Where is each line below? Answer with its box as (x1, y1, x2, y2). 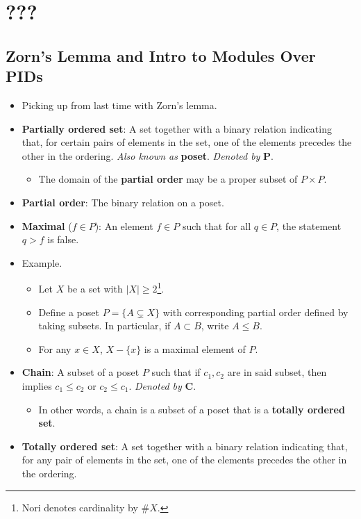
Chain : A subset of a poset (22, 365, 140, 379)
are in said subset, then (227, 365, 327, 379)
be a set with (67, 281, 123, 295)
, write (201, 318, 229, 333)
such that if (151, 365, 201, 379)
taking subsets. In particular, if (38, 318, 171, 333)
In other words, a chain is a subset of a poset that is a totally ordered (38, 402, 345, 416)
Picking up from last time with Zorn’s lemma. (22, 97, 217, 112)
